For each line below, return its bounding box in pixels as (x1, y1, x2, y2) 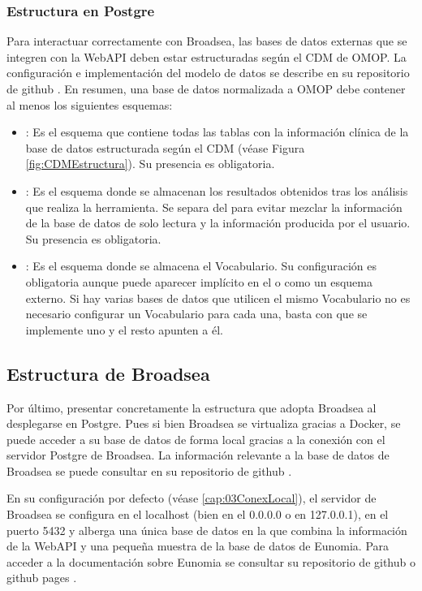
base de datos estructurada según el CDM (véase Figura (25, 139, 305, 156)
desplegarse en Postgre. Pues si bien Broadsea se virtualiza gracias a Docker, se (6, 415, 401, 432)
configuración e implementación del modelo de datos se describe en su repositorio (6, 64, 410, 81)
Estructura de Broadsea (6, 360, 210, 386)
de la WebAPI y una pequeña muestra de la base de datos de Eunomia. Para (6, 537, 390, 554)
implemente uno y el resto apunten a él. (25, 321, 223, 338)
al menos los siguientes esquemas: (6, 96, 173, 113)
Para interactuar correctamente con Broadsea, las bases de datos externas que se (6, 32, 407, 50)
